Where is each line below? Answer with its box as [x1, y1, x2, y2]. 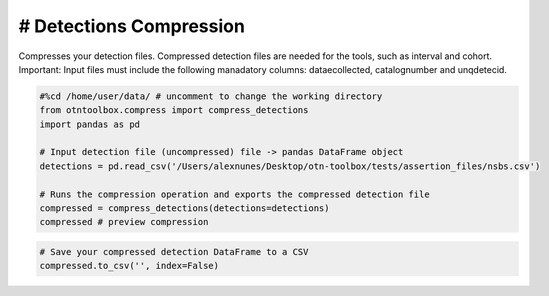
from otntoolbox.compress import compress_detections [39, 105, 309, 116]
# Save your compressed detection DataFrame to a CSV [39, 246, 309, 258]
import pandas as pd [39, 118, 140, 130]
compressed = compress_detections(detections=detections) [39, 203, 330, 214]
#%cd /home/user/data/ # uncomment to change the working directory [39, 90, 383, 102]
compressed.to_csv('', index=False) [39, 260, 220, 272]
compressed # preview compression [39, 216, 209, 228]
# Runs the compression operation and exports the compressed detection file [39, 188, 430, 200]
